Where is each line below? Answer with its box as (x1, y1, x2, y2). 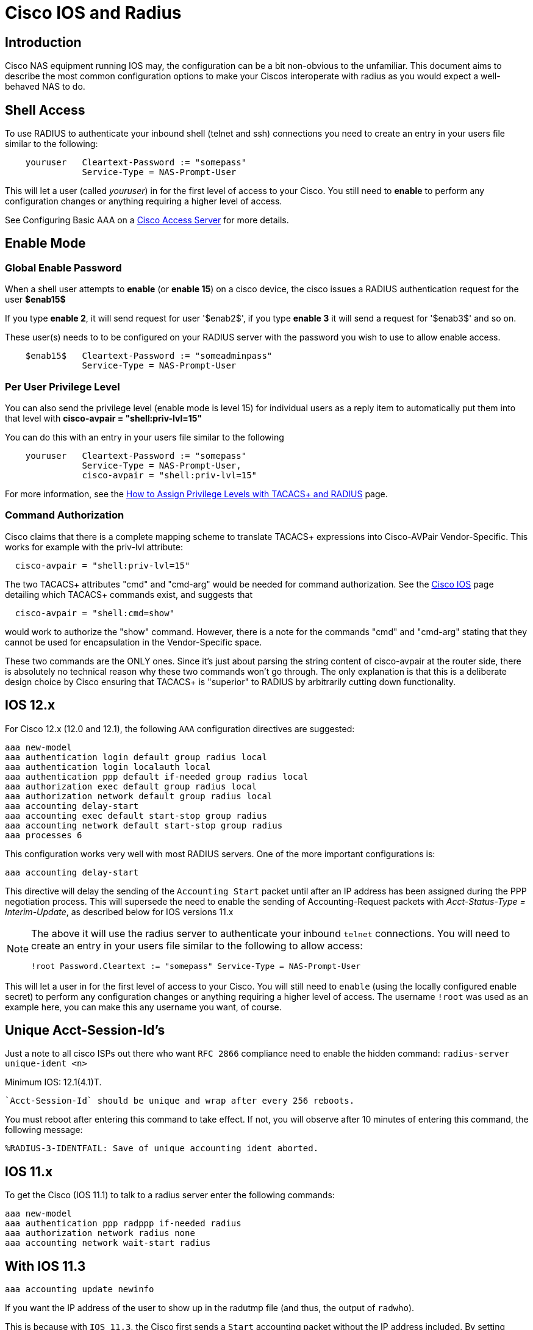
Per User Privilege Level (5, 380, 120, 393)
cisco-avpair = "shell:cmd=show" (15, 608, 175, 618)
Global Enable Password (5, 261, 122, 274)
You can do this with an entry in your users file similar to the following (5, 431, 284, 442)
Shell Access (5, 102, 85, 118)
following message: (5, 1124, 83, 1135)
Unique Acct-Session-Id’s (5, 1023, 165, 1038)
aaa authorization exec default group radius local (5, 781, 257, 791)
